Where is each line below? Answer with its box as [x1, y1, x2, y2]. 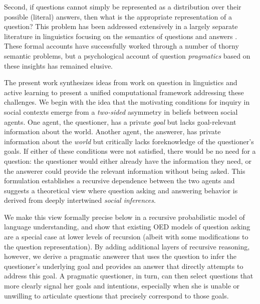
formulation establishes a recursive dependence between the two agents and [4, 175, 235, 186]
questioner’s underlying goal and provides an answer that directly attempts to [4, 260, 243, 271]
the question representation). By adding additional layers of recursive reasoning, [4, 241, 250, 251]
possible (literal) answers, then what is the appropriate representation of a [4, 11, 232, 22]
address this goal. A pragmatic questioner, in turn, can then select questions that [4, 270, 253, 281]
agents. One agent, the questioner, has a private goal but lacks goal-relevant [4, 116, 236, 127]
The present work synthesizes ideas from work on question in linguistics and [4, 77, 237, 88]
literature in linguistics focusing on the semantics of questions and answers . [4, 31, 237, 41]
